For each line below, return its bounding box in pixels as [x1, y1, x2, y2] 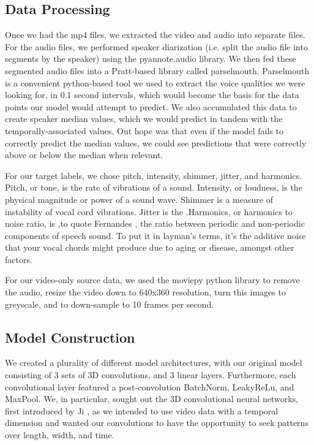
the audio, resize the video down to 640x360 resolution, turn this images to [5, 286, 286, 299]
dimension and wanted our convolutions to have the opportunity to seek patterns [5, 416, 308, 429]
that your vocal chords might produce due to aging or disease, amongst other [5, 241, 294, 254]
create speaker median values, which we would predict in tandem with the [5, 112, 283, 125]
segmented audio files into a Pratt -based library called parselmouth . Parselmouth [5, 64, 310, 77]
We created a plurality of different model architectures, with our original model [5, 356, 302, 369]
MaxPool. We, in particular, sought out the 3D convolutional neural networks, [5, 392, 299, 405]
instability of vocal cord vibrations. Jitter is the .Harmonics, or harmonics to [5, 205, 293, 218]
